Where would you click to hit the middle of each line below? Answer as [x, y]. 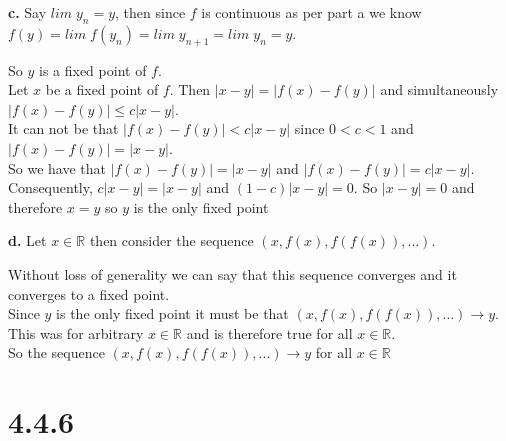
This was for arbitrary [76, 332]
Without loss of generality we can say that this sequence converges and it [232, 273]
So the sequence [56, 352]
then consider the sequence [171, 240]
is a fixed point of [92, 69]
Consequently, [50, 187]
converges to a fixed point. [89, 293]
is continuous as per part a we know [311, 12]
